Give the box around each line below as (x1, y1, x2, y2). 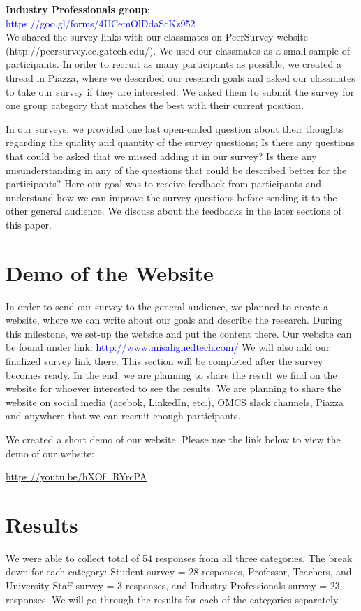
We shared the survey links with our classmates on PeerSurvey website (6, 29, 308, 44)
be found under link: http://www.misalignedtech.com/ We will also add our (6, 340, 330, 354)
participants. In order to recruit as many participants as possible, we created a (6, 57, 341, 71)
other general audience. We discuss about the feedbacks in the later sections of (6, 203, 341, 218)
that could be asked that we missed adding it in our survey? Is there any (6, 148, 317, 163)
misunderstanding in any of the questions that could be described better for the (6, 162, 347, 177)
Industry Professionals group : (6, 2, 150, 16)
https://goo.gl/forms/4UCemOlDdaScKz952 (6, 15, 196, 30)
